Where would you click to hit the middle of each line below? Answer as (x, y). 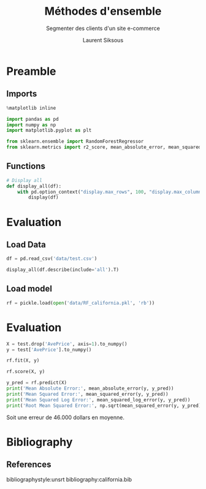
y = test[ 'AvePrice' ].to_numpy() (49, 350)
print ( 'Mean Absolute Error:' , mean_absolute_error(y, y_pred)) (90, 389)
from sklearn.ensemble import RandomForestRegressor (75, 142)
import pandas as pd (33, 119)
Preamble (31, 71)
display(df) (44, 197)
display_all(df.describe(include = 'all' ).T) (63, 270)
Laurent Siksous (103, 40)
